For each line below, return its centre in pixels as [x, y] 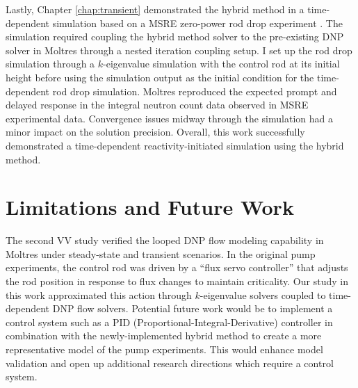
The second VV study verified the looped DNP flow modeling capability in [165, 240]
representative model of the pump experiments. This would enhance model [164, 349]
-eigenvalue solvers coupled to [263, 294]
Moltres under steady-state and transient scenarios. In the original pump [161, 253]
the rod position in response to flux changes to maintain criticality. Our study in [177, 281]
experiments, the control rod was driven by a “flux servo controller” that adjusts [177, 267]
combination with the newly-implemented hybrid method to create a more [164, 336]
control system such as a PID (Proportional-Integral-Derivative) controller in [169, 322]
